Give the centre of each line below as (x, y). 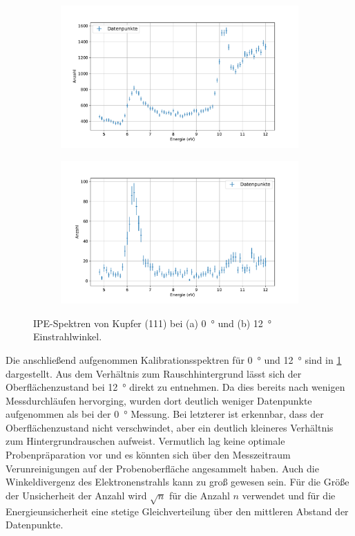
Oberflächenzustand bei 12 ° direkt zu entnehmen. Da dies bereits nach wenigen (175, 387)
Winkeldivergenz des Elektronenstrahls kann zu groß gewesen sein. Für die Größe (177, 482)
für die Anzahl (199, 495)
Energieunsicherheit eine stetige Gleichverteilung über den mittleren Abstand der (177, 511)
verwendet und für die (289, 495)
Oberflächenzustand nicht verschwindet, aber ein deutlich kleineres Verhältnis (170, 427)
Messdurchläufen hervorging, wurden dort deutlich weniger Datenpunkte (159, 400)
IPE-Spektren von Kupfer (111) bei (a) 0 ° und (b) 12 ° (153, 323)
